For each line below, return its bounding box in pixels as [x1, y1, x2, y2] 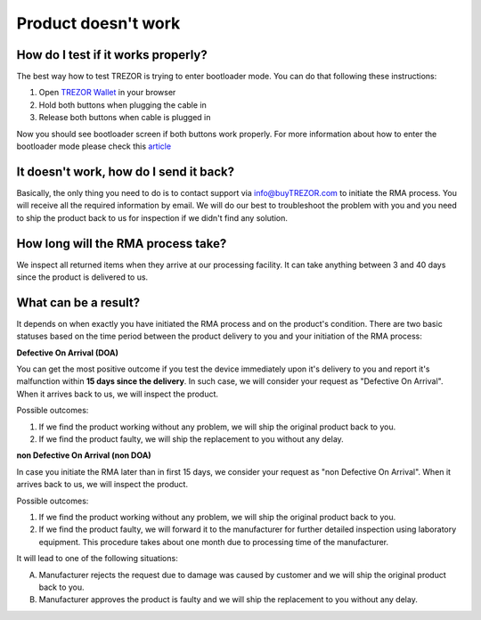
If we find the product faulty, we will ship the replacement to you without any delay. [38, 434, 345, 445]
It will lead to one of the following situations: [16, 553, 178, 564]
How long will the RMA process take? [16, 236, 227, 251]
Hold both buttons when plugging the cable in [38, 99, 207, 110]
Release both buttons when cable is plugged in [38, 112, 211, 123]
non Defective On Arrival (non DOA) [16, 450, 151, 461]
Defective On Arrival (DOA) [16, 347, 119, 358]
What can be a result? [16, 295, 141, 310]
